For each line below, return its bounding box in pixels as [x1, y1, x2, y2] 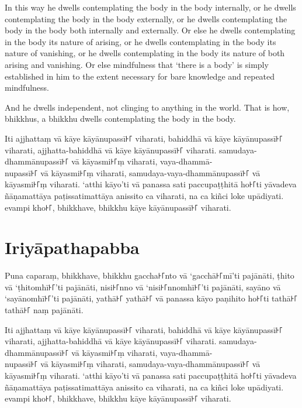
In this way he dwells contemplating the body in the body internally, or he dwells [5, 1, 296, 13]
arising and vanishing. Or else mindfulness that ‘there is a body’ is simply [5, 58, 269, 70]
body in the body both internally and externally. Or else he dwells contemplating [5, 24, 296, 36]
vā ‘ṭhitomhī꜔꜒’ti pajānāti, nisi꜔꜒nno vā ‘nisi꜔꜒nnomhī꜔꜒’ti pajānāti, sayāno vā [5, 280, 281, 293]
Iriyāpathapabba [5, 235, 140, 259]
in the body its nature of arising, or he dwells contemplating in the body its [5, 35, 276, 47]
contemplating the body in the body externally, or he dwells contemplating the [5, 12, 287, 25]
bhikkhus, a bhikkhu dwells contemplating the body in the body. [5, 112, 236, 125]
